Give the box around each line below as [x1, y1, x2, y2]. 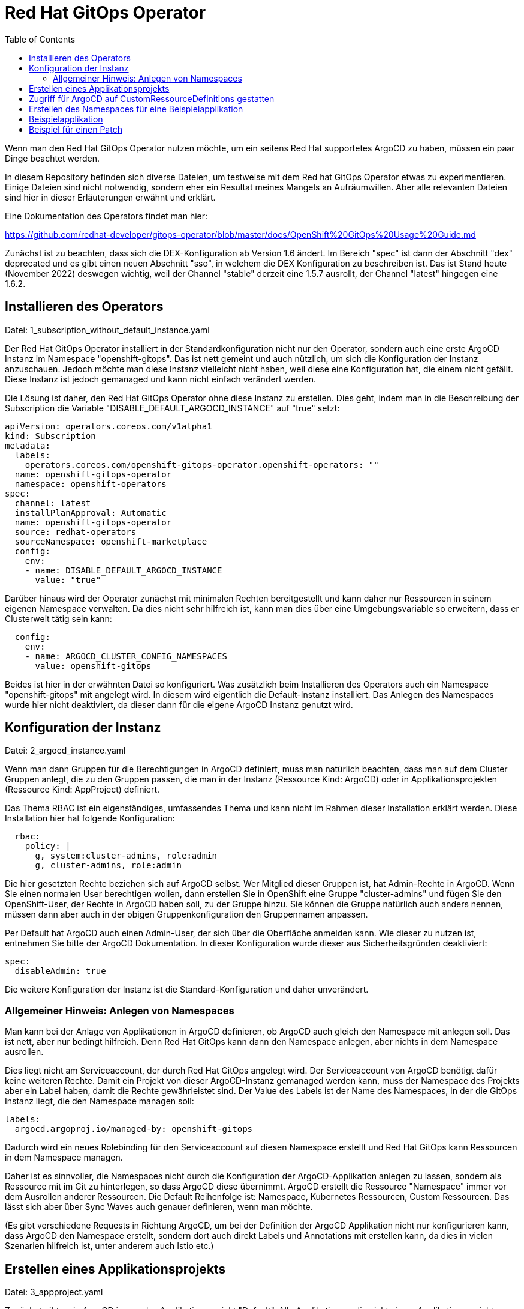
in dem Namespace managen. [5, 1152, 123, 1163]
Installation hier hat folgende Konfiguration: [5, 813, 175, 824]
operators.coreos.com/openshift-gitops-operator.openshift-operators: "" [25, 459, 379, 470]
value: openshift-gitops [35, 661, 152, 671]
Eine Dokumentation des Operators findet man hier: [5, 210, 208, 221]
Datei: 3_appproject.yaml [5, 1287, 103, 1298]
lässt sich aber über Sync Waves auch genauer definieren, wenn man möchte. [5, 1202, 313, 1212]
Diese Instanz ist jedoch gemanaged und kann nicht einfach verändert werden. [5, 373, 317, 384]
